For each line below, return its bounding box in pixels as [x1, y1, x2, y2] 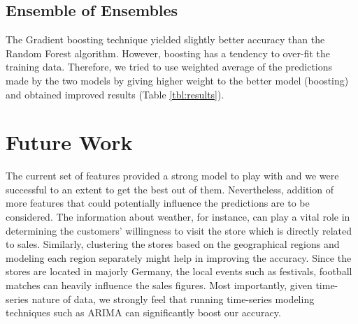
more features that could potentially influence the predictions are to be [6, 196, 310, 210]
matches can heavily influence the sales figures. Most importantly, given [6, 278, 313, 293]
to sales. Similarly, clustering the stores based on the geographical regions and [6, 237, 340, 251]
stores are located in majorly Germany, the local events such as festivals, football [6, 264, 352, 279]
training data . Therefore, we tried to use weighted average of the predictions [6, 59, 333, 74]
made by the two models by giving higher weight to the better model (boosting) [6, 73, 349, 87]
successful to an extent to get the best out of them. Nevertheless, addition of [6, 182, 334, 196]
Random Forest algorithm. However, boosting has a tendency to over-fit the [6, 45, 330, 60]
